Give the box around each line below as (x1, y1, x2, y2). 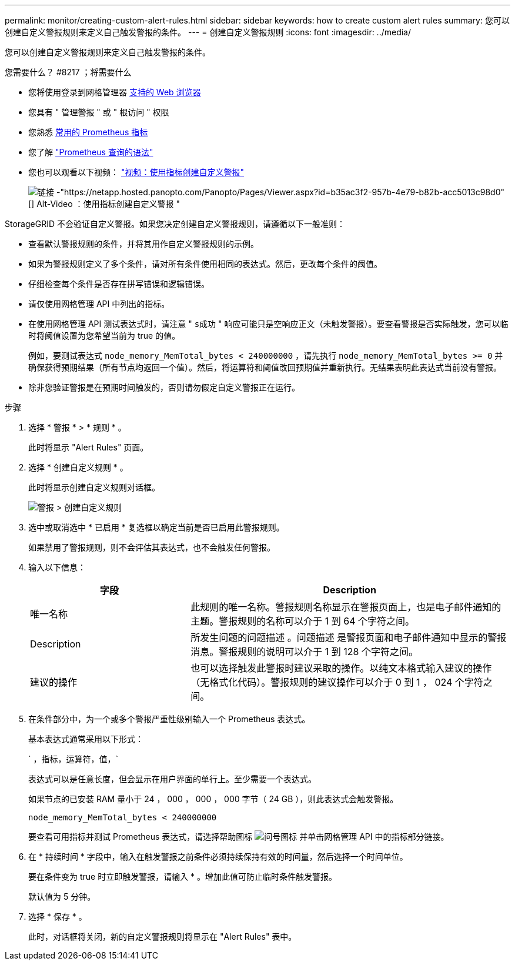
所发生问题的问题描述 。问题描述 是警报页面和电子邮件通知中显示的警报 (190, 632, 507, 643)
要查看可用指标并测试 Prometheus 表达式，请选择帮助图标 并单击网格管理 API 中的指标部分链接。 (28, 832, 449, 842)
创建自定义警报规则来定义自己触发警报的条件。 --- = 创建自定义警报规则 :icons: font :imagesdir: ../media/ (5, 27, 412, 37)
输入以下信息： (28, 562, 86, 572)
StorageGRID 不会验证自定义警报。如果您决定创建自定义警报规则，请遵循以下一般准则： (5, 219, 345, 229)
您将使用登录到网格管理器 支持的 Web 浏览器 (28, 87, 201, 97)
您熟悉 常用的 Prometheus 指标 (28, 127, 148, 137)
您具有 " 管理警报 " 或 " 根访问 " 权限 (28, 107, 169, 117)
